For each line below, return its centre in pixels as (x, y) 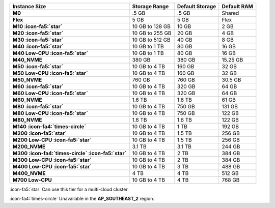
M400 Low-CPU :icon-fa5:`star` (52, 167)
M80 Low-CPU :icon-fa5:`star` (50, 113)
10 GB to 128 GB (151, 26)
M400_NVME (29, 173)
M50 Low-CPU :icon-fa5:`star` (50, 73)
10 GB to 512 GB (151, 40)
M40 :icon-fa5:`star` (38, 47)
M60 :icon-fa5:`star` (38, 86)
